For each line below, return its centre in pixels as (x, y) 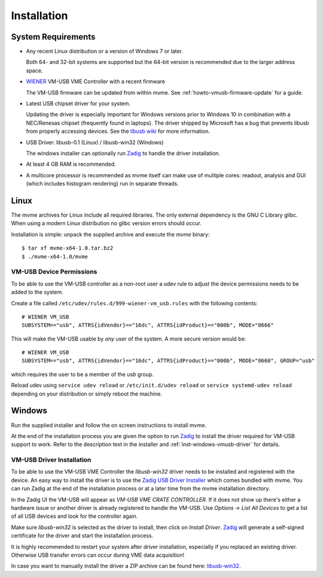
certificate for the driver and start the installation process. (82, 536)
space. (34, 70)
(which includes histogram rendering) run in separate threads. (102, 184)
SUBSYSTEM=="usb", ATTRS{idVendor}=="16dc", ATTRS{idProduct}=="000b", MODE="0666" (148, 325)
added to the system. (37, 292)
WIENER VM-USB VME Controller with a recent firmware (96, 81)
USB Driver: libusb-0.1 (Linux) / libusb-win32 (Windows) (95, 142)
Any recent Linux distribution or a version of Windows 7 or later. (105, 51)
